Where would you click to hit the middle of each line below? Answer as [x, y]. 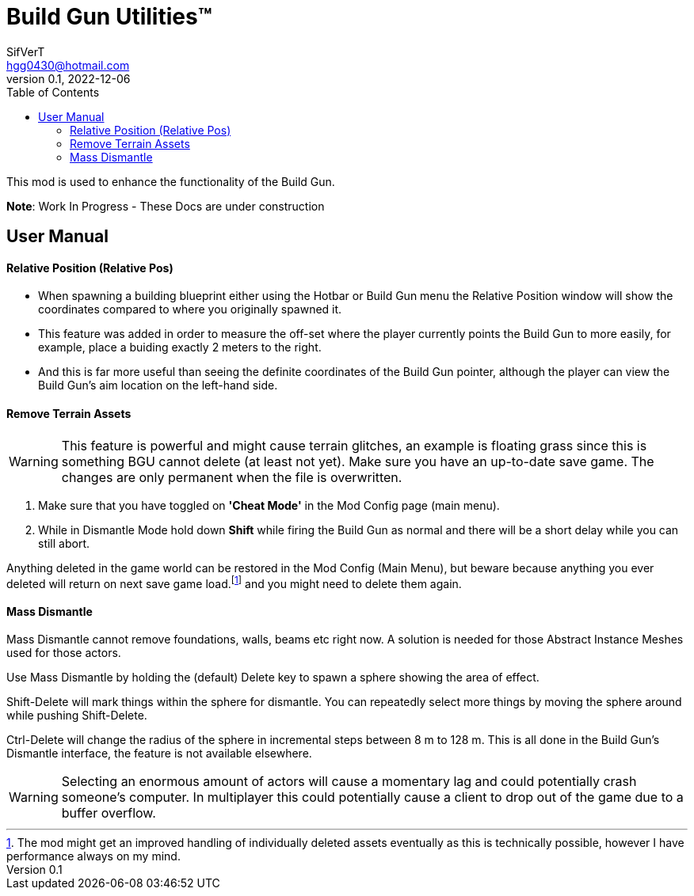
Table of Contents [53, 92]
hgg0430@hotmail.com [68, 65]
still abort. [64, 543]
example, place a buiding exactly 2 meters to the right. [180, 347]
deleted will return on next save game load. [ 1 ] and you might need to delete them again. [234, 582]
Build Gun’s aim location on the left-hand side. [158, 385]
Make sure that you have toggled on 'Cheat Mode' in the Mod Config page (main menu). [269, 505]
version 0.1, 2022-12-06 [69, 78]
